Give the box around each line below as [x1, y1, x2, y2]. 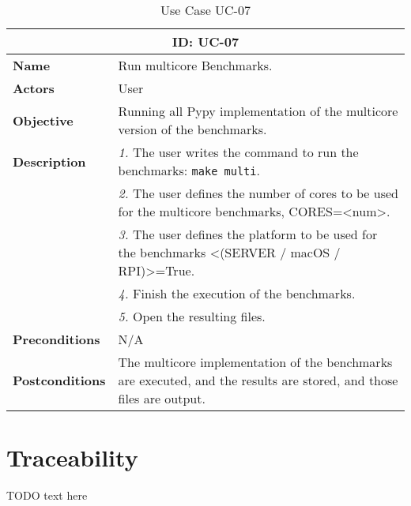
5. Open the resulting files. [118, 307, 266, 325]
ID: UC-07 [172, 32, 239, 51]
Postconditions [13, 371, 106, 389]
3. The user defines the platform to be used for [118, 225, 378, 243]
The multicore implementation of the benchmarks [118, 353, 393, 371]
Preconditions [13, 330, 100, 348]
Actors [13, 79, 55, 97]
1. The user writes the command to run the [118, 143, 359, 161]
